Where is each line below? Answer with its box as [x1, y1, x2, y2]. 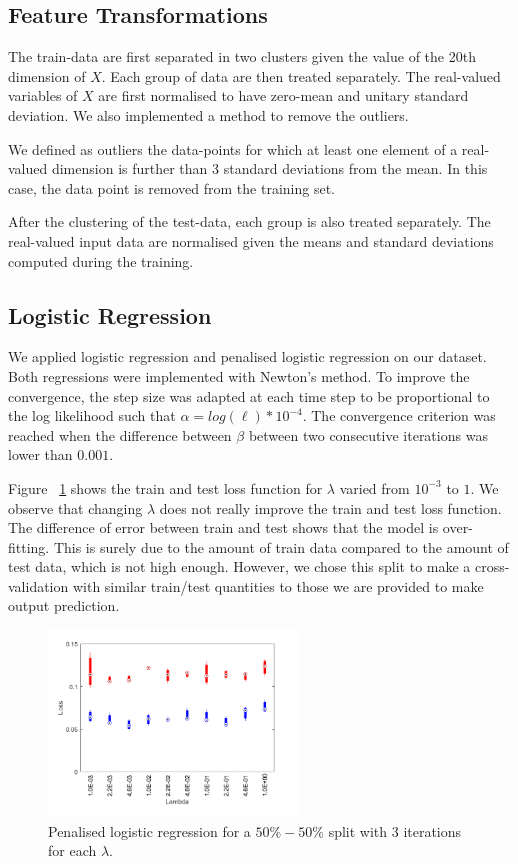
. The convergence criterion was [302, 405, 496, 426]
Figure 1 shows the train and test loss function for [8, 477, 323, 498]
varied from [339, 477, 410, 498]
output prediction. [8, 595, 120, 616]
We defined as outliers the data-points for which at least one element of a [8, 138, 458, 159]
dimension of [8, 65, 86, 86]
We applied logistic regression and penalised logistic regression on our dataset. [8, 346, 487, 367]
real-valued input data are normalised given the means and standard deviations [8, 230, 494, 251]
